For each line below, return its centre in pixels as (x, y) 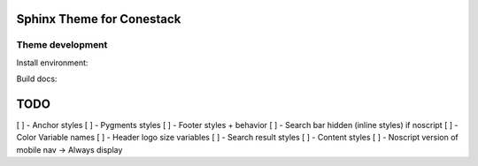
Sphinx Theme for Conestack (99, 19)
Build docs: (37, 79)
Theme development (62, 45)
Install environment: (52, 63)
